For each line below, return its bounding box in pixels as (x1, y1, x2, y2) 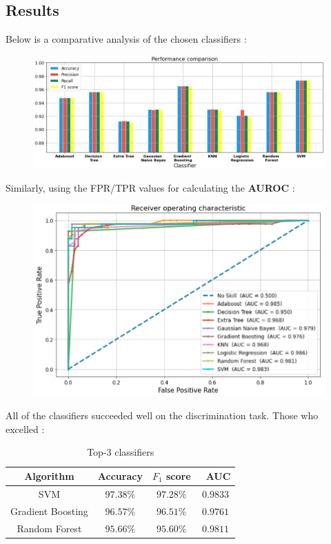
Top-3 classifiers (87, 445, 154, 459)
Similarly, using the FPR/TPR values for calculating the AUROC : (6, 180, 295, 194)
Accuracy (97, 469, 143, 483)
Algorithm (24, 469, 74, 483)
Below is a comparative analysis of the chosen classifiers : (6, 32, 247, 46)
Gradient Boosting (10, 503, 88, 518)
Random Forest (17, 521, 82, 535)
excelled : (6, 421, 45, 436)
